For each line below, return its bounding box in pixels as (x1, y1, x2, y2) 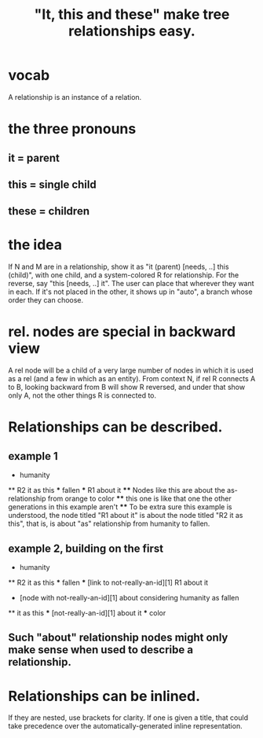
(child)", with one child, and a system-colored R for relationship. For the (8, 270, 239, 280)
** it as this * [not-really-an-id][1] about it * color (8, 608, 166, 618)
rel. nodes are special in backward (8, 323, 236, 341)
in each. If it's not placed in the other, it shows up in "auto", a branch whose (8, 287, 253, 296)
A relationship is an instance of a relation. (8, 92, 142, 101)
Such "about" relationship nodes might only (8, 631, 228, 644)
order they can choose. (8, 296, 84, 305)
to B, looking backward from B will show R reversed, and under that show (8, 383, 246, 392)
